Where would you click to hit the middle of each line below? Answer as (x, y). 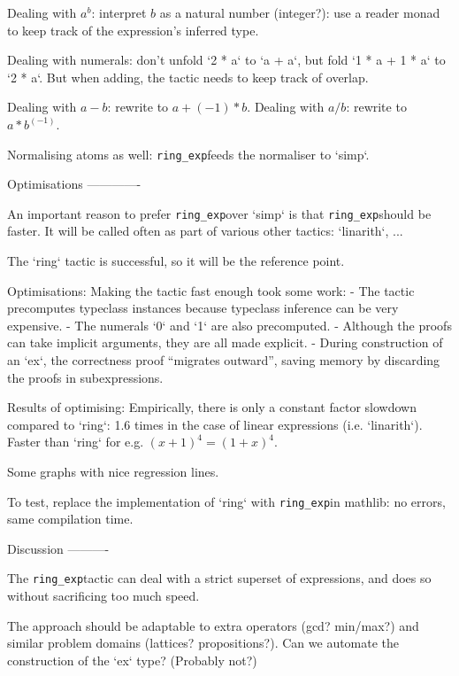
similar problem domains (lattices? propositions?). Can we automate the (203, 643)
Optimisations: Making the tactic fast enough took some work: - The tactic (211, 290)
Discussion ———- (58, 548)
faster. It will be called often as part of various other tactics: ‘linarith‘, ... (205, 231)
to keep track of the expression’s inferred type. (133, 30)
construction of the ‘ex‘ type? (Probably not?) (132, 660)
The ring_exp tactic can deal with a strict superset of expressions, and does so (219, 578)
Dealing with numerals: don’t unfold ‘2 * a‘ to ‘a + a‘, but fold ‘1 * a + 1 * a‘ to (226, 60)
